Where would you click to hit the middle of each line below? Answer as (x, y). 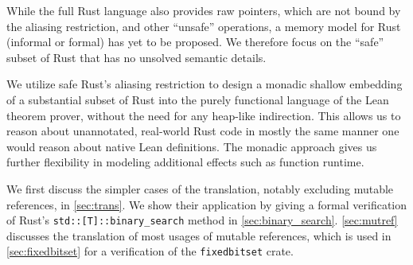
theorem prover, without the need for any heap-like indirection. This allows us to (204, 115)
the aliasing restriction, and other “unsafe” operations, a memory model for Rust (204, 26)
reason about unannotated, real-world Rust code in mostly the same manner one (203, 131)
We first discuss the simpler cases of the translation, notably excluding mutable (200, 188)
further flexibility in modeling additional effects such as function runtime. (185, 162)
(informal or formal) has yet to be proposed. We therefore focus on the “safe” (195, 42)
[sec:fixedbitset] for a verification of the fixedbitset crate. (150, 251)
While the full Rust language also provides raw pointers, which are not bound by (204, 10)
